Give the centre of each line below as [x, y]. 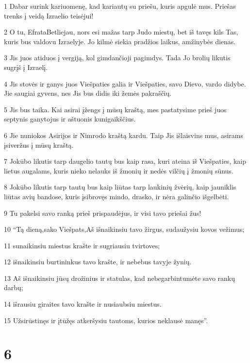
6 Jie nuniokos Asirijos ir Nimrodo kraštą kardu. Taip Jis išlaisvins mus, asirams [124, 135]
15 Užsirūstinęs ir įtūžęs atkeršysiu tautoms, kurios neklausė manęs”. [106, 320]
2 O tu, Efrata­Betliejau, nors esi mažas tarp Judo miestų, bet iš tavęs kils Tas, [121, 32]
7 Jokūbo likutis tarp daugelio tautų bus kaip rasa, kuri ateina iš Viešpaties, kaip [125, 161]
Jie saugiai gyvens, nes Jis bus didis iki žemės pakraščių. [88, 93]
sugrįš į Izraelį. [26, 67]
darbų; [14, 287]
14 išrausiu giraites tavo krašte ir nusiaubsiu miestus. [83, 304]
